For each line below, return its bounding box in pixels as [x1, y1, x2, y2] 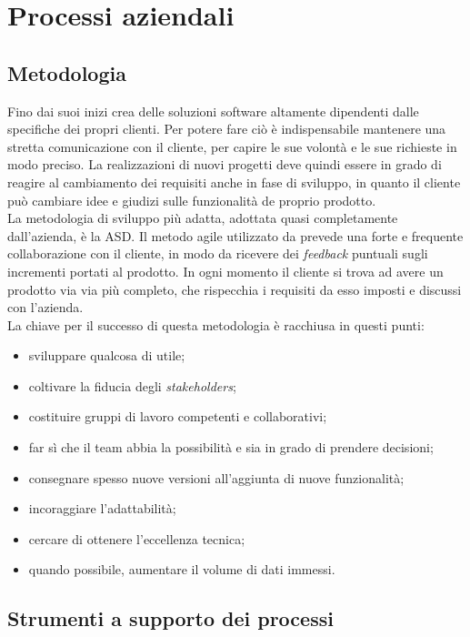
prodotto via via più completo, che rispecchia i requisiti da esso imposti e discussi [7, 279, 462, 298]
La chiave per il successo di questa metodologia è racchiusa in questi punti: [7, 315, 425, 334]
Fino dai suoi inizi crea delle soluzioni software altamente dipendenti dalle [7, 101, 419, 120]
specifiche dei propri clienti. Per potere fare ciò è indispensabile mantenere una [7, 119, 446, 138]
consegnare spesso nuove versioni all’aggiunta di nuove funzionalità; [28, 468, 405, 487]
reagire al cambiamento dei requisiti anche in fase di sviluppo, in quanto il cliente [7, 172, 461, 191]
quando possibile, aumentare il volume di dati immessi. [28, 560, 335, 579]
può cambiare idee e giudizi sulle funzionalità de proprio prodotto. [7, 190, 376, 209]
